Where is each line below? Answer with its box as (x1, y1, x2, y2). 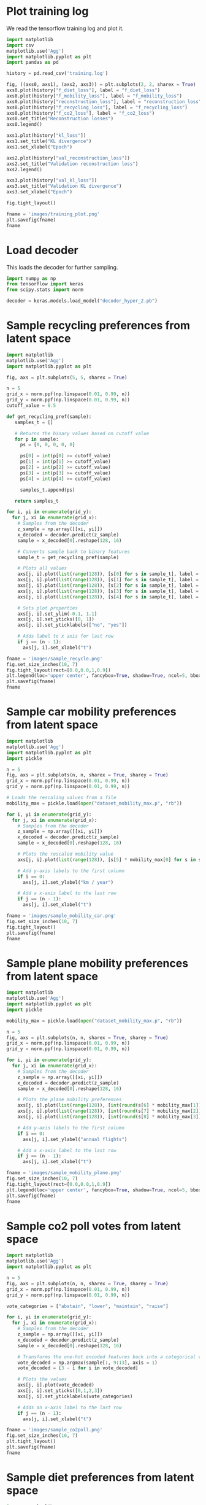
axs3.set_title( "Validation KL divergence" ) (6, 183, 122, 190)
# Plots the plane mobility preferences (17, 1097, 122, 1103)
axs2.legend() (6, 166, 43, 172)
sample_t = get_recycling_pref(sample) (17, 554, 120, 560)
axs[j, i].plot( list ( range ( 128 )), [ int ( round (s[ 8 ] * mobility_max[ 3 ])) (17, 1114, 204, 1120)
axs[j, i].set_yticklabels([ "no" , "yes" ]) (17, 622, 128, 629)
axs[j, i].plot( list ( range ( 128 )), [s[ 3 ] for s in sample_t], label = (17, 588, 199, 594)
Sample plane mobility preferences (6, 956, 189, 970)
